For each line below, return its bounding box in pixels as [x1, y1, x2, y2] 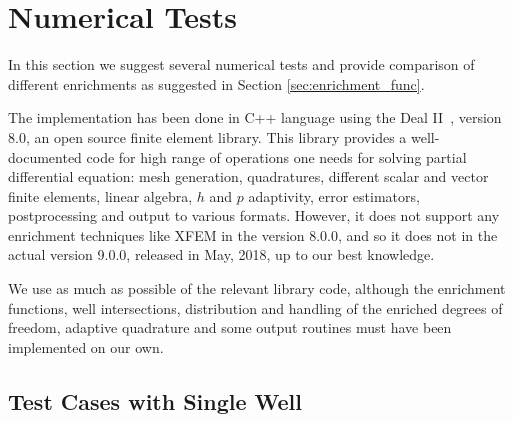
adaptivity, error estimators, [248, 185, 420, 206]
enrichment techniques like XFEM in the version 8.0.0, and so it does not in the [8, 224, 498, 245]
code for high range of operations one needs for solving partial [86, 146, 467, 167]
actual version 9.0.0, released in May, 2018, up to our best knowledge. [8, 244, 435, 265]
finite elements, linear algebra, [8, 185, 193, 206]
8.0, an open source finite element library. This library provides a [8, 126, 407, 147]
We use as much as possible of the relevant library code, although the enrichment [8, 278, 506, 299]
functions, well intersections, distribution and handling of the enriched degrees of [8, 297, 503, 318]
